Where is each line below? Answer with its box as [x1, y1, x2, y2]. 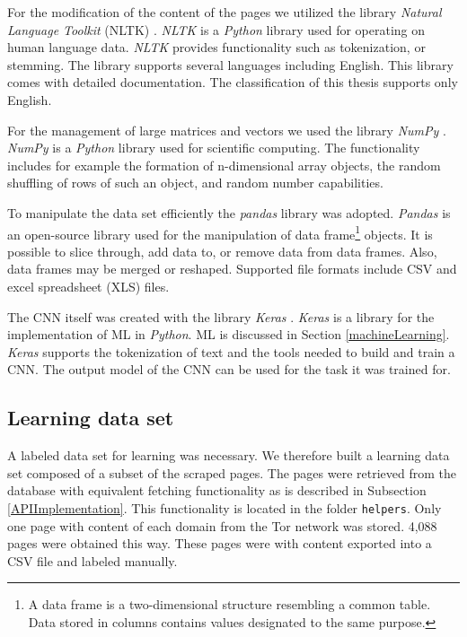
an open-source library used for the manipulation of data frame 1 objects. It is [7, 222, 433, 243]
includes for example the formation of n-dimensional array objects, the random [7, 155, 441, 174]
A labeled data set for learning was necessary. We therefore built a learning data [7, 446, 450, 465]
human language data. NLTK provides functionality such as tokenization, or [7, 38, 426, 57]
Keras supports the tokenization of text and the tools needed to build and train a [7, 342, 455, 361]
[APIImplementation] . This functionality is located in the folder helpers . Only [7, 498, 442, 517]
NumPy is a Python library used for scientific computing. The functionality [7, 138, 420, 157]
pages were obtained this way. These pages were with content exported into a [7, 534, 432, 553]
